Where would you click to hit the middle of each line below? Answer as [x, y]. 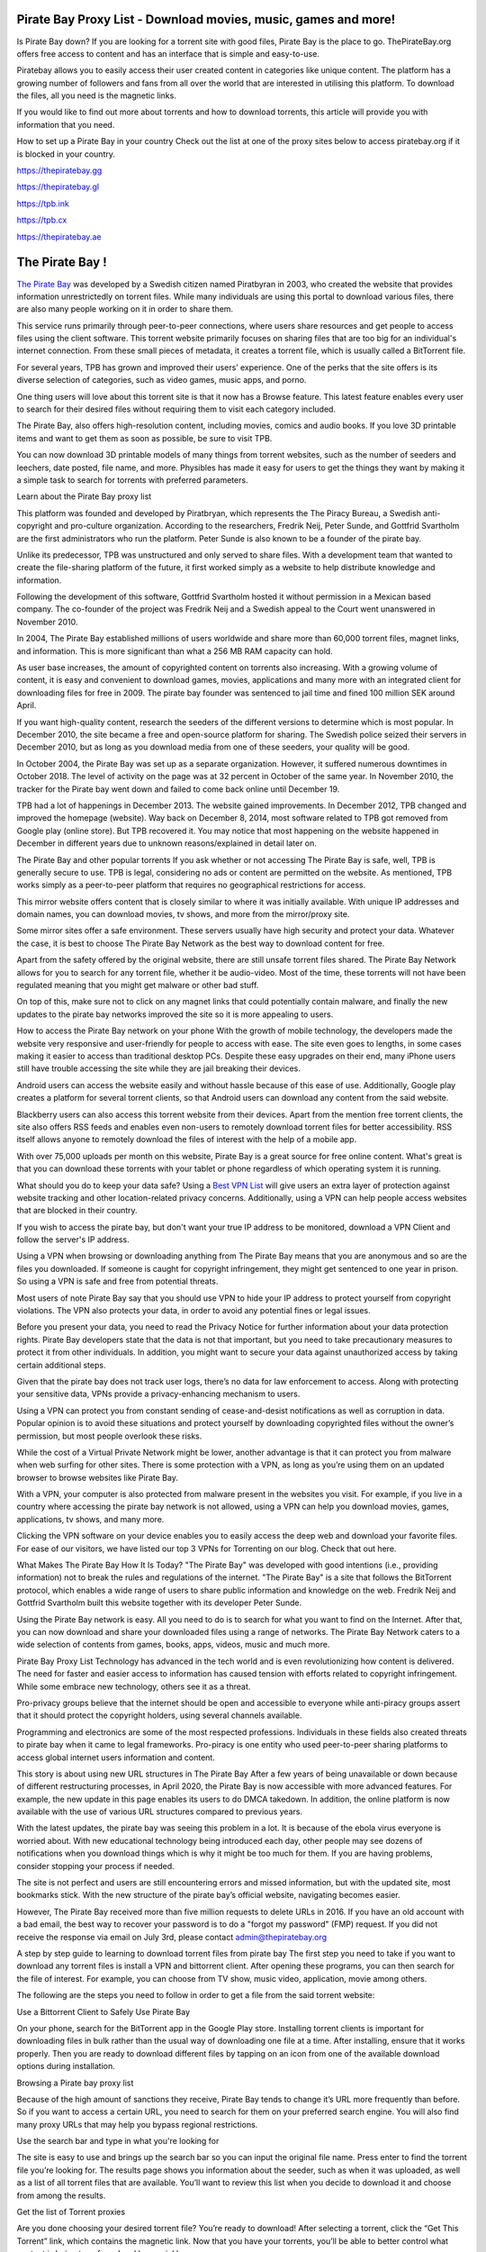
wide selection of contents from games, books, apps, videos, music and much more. [173, 1645]
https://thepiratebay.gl [58, 187]
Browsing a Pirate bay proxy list [75, 2083]
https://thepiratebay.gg [59, 170]
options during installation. [66, 2066]
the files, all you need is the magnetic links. [97, 95]
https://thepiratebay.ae [59, 236]
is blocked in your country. [66, 154]
